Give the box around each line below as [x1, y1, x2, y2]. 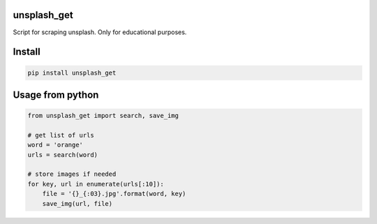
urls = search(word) [27, 151, 98, 158]
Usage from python [13, 89, 99, 100]
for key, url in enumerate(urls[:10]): [27, 180, 164, 188]
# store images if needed [27, 170, 117, 178]
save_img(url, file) [42, 200, 113, 207]
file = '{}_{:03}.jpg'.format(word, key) [42, 190, 186, 198]
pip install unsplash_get [27, 68, 117, 77]
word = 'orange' [27, 141, 84, 149]
